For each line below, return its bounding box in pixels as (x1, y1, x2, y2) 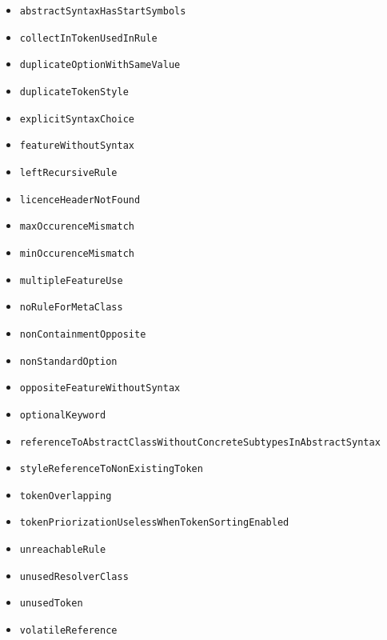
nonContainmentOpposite (19, 328, 146, 340)
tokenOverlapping (19, 490, 112, 502)
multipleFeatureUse (19, 274, 123, 286)
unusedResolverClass (19, 570, 129, 582)
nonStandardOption (19, 355, 118, 367)
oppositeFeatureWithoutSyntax (19, 382, 181, 394)
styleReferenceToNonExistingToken (19, 463, 203, 475)
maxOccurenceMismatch (19, 221, 134, 233)
